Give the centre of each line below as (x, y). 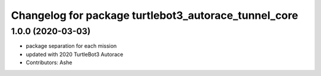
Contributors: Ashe (49, 62)
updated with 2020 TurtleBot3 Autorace (75, 54)
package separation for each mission (71, 46)
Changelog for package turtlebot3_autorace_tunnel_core (155, 15)
